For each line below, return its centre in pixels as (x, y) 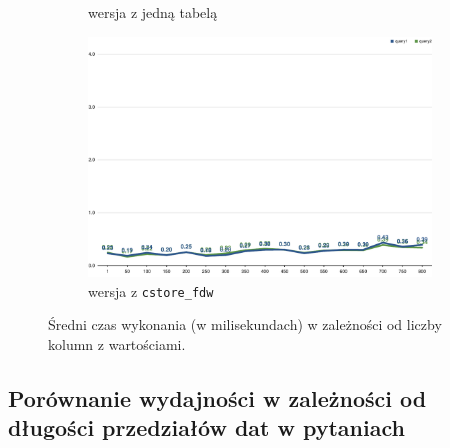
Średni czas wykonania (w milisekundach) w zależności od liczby (245, 324)
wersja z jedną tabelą (153, 12)
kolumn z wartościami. (117, 343)
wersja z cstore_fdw (151, 290)
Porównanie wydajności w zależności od (217, 397)
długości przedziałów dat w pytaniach (206, 427)
